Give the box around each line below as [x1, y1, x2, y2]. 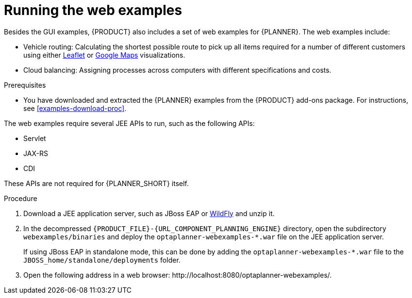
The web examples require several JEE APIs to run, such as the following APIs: [4, 119, 255, 127]
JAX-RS [23, 149, 48, 157]
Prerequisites [4, 80, 46, 89]
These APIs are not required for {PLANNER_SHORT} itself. [4, 179, 189, 188]
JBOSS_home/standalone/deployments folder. [23, 255, 181, 264]
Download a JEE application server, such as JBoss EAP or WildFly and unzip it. [23, 209, 275, 218]
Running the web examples [4, 2, 182, 18]
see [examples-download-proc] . [23, 104, 127, 112]
